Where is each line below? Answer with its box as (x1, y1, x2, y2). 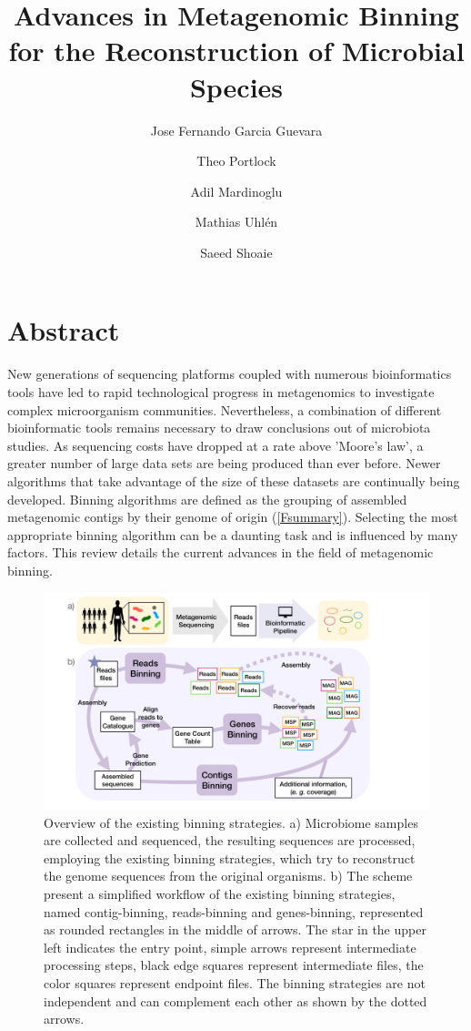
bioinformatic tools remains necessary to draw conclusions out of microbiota (7, 418, 431, 437)
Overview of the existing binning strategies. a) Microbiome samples (44, 812, 418, 832)
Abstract (7, 311, 120, 349)
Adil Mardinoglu (190, 181, 283, 200)
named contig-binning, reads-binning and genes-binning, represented (44, 902, 424, 921)
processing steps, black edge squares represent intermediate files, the (44, 955, 424, 975)
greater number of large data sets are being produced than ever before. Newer (7, 454, 441, 473)
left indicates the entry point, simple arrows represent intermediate (44, 937, 416, 956)
